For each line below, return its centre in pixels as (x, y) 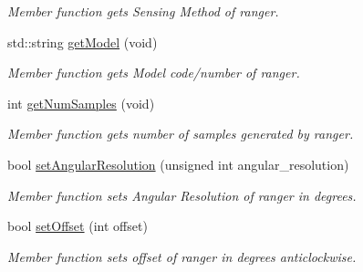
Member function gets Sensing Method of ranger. (143, 11)
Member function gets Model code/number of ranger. (154, 73)
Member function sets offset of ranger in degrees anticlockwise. (182, 256)
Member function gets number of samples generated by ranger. (181, 134)
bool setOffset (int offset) (78, 226)
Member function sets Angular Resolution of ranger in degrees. (182, 195)
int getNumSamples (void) (81, 103)
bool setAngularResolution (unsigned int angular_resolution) (178, 164)
